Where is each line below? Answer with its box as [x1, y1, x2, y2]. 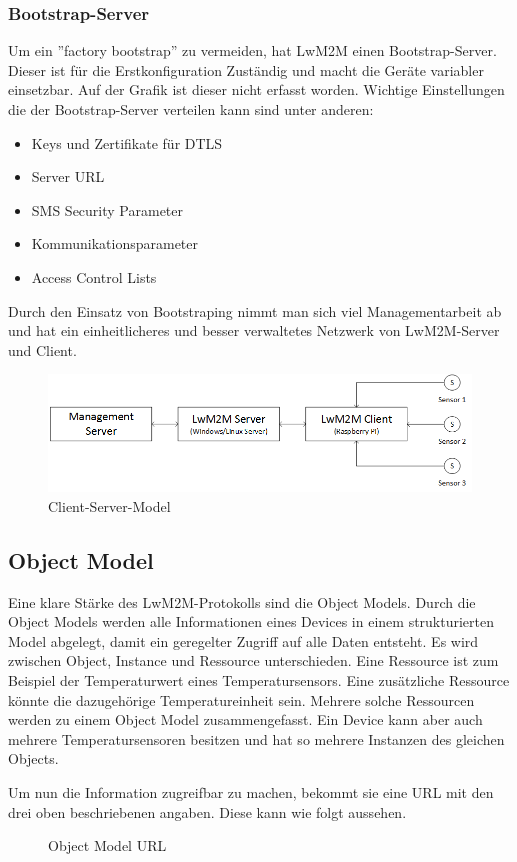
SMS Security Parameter [31, 199, 184, 220]
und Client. [8, 339, 77, 360]
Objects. [8, 748, 59, 769]
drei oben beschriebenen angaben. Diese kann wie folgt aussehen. [8, 801, 407, 822]
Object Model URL [48, 835, 167, 856]
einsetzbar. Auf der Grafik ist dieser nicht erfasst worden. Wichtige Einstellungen [8, 79, 505, 100]
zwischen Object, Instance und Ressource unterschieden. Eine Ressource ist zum [8, 650, 499, 671]
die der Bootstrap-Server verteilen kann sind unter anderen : [8, 99, 374, 119]
